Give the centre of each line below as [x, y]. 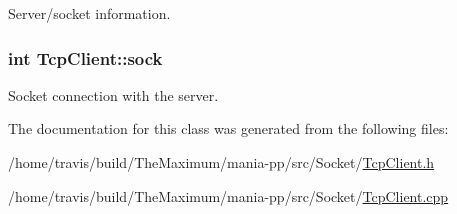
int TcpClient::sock [85, 57]
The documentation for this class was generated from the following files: [228, 128]
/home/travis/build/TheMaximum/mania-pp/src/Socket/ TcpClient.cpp [228, 195]
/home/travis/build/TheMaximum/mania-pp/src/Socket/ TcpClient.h [221, 162]
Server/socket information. [89, 13]
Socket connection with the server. [113, 94]
